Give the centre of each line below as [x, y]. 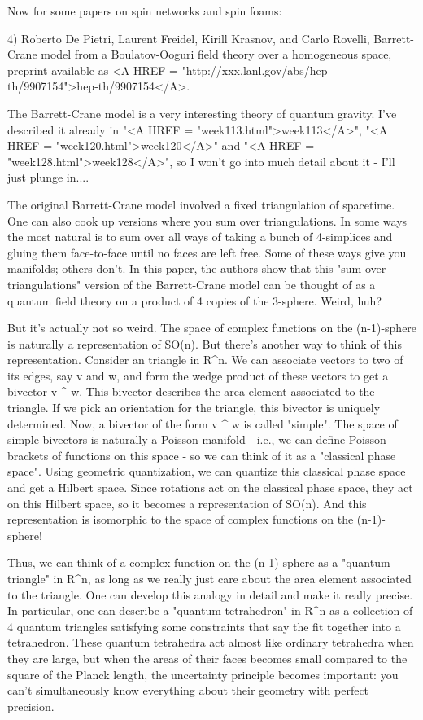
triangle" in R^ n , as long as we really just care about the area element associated [209, 578]
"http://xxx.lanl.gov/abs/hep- [257, 70]
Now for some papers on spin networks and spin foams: [145, 11]
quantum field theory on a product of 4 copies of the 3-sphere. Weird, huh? [195, 300]
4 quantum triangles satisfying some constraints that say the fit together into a [204, 626]
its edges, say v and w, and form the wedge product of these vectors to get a [198, 375]
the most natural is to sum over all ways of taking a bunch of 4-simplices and [200, 237]
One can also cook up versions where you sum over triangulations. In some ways [207, 220]
